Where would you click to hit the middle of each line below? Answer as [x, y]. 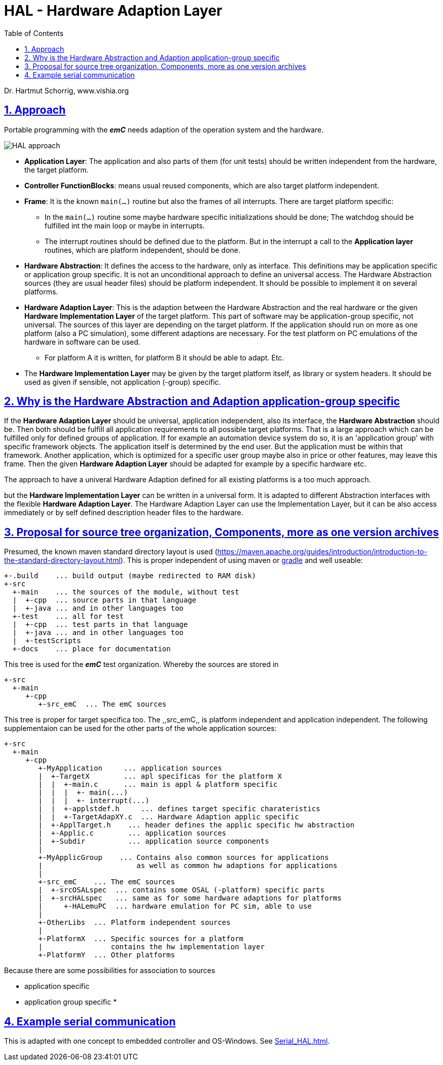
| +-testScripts [47, 641]
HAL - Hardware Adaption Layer [113, 11]
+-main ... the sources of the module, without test [126, 592]
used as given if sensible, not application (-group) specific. [123, 382]
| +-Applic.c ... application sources [132, 833]
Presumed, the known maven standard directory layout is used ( [111, 552]
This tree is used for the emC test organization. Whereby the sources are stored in [141, 664]
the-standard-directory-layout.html [62, 560]
